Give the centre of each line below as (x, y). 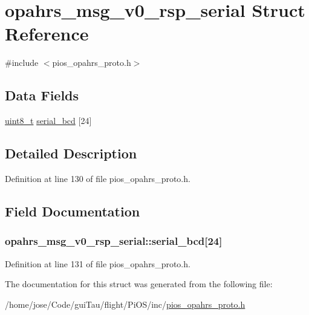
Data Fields (42, 95)
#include (22, 63)
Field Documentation (73, 211)
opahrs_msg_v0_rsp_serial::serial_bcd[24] (114, 241)
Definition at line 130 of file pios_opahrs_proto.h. (98, 178)
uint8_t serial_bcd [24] (48, 121)
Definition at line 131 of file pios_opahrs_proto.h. (98, 263)
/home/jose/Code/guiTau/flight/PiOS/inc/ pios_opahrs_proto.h (125, 304)
